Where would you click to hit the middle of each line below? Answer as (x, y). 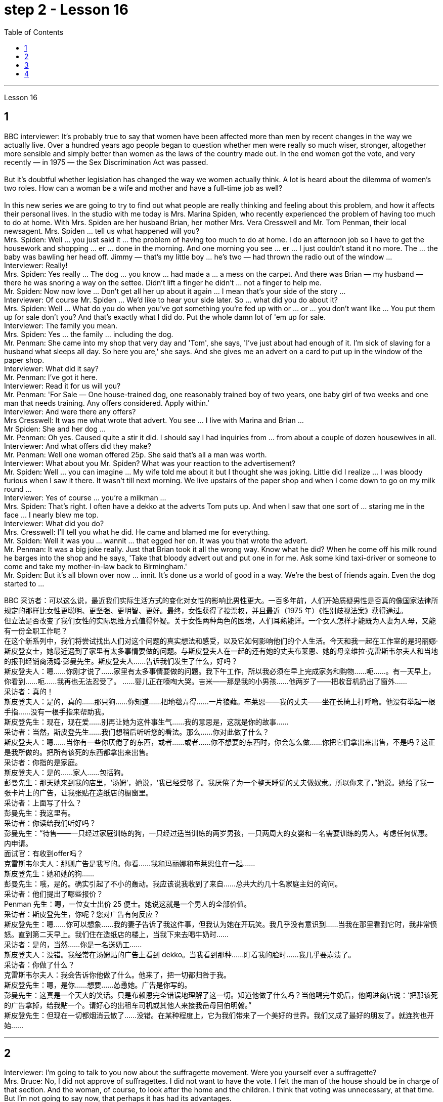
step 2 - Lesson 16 (66, 10)
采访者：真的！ (29, 691)
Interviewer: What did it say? (51, 368)
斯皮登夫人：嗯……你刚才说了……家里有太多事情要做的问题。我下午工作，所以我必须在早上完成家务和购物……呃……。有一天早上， (220, 671)
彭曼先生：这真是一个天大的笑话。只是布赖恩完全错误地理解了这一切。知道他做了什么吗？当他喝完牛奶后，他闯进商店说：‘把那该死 (221, 995)
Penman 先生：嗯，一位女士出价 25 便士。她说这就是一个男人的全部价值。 (128, 904)
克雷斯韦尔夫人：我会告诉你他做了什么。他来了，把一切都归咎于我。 (117, 974)
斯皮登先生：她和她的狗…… (49, 873)
